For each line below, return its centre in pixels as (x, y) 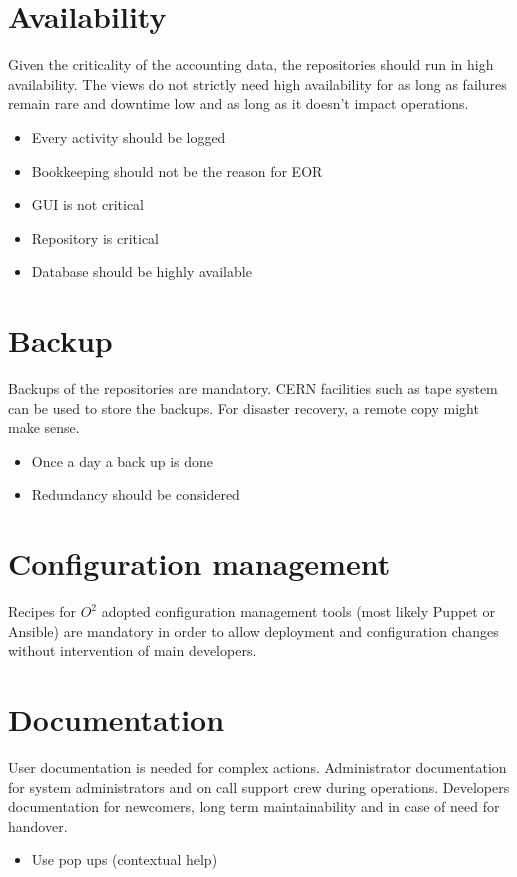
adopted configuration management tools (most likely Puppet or (298, 611)
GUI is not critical (88, 204)
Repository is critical (95, 237)
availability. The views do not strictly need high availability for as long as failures (257, 83)
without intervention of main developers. (132, 650)
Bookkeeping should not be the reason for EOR (177, 170)
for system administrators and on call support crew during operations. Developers (259, 786)
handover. (38, 825)
